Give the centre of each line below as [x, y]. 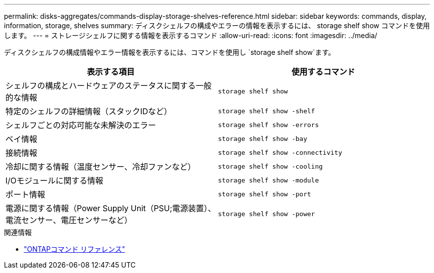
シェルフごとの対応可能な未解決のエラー [81, 125]
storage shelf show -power [267, 214]
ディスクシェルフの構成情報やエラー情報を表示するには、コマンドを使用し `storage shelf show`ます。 [170, 52]
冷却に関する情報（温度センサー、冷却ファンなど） [101, 167]
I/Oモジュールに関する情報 [54, 181]
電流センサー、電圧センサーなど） [69, 220]
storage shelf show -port [265, 194]
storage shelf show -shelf [267, 111]
